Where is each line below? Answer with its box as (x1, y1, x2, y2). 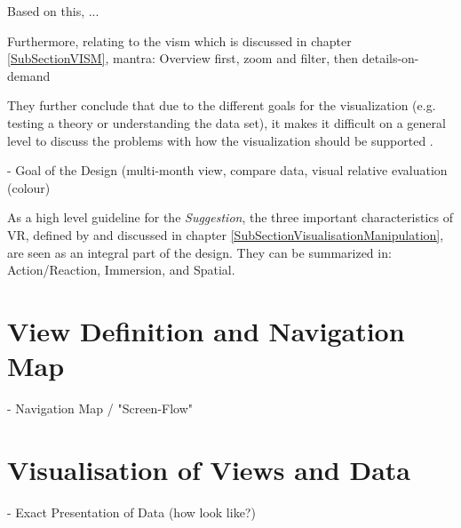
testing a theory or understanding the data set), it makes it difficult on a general (7, 113, 446, 132)
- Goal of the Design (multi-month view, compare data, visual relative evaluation (7, 161, 448, 180)
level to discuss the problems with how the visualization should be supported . (7, 131, 433, 149)
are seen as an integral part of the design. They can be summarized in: (7, 243, 392, 261)
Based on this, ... (7, 2, 99, 20)
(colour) (7, 178, 51, 196)
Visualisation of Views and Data (7, 451, 410, 487)
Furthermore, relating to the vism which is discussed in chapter (7, 31, 352, 50)
